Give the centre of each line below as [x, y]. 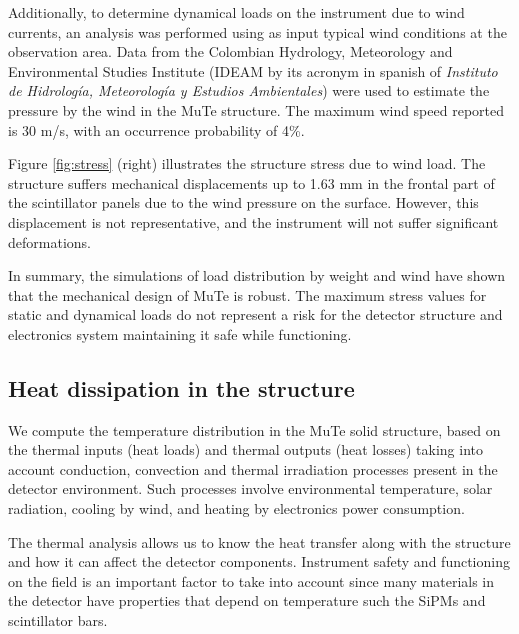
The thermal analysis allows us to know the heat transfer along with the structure [259, 541]
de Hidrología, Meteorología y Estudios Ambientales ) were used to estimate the [249, 90]
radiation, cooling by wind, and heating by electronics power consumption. [236, 508]
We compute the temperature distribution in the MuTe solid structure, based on [254, 429]
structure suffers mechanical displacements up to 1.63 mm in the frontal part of [251, 182]
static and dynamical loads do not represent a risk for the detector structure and [255, 314]
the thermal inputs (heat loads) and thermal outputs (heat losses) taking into [246, 449]
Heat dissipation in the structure [181, 387]
